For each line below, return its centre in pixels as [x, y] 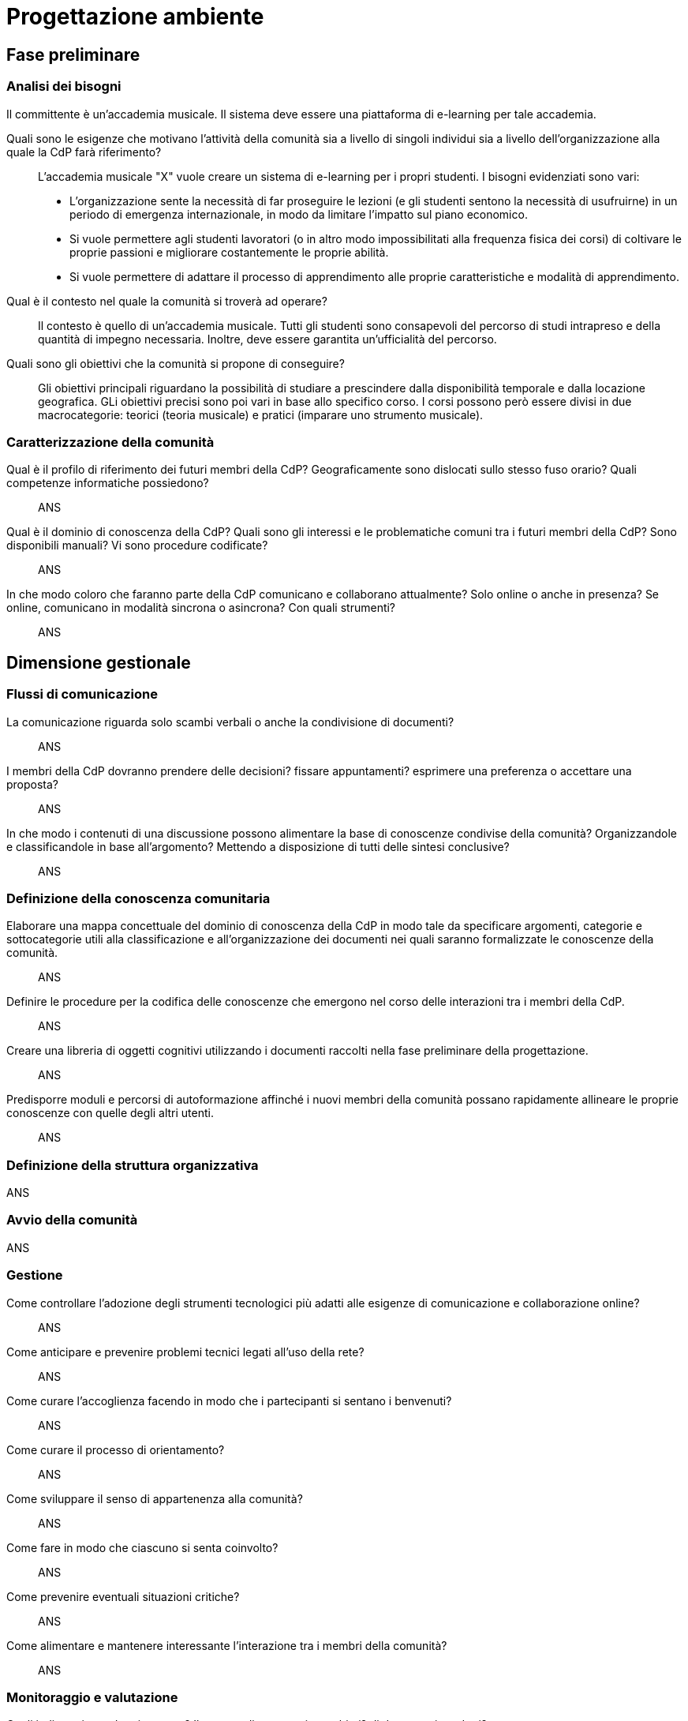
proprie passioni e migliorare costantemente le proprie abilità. [229, 252]
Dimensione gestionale [99, 662]
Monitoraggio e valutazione [92, 1697]
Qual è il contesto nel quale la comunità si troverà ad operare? [167, 301]
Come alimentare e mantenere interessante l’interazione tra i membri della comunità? [227, 1645]
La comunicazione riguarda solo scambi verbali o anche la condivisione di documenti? [230, 722]
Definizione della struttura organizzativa [133, 1165]
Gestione [35, 1275]
